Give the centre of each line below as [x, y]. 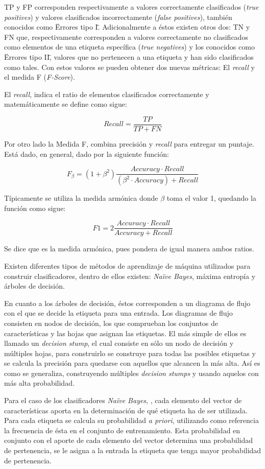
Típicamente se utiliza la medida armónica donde [81, 198]
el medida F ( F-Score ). [40, 77]
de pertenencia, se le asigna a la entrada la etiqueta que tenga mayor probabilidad [133, 450]
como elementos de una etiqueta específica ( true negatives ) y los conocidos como [129, 47]
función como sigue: [35, 208]
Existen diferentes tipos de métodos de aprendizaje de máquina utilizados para [127, 265]
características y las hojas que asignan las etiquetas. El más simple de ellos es [125, 333]
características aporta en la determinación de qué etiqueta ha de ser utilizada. [126, 410]
